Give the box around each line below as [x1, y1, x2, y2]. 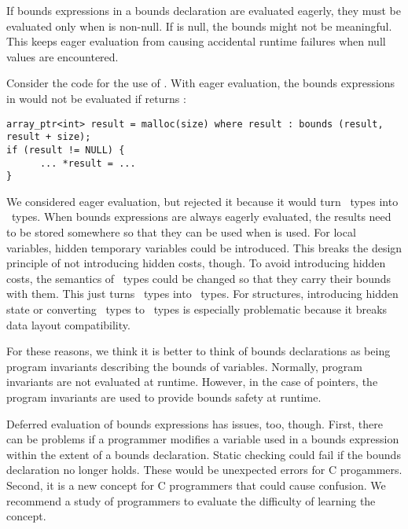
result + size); [6, 131, 91, 143]
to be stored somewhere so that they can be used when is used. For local [6, 224, 356, 241]
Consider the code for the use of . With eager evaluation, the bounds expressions [6, 75, 395, 91]
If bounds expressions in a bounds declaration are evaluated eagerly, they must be [6, 2, 401, 18]
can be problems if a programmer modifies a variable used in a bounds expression [6, 431, 399, 447]
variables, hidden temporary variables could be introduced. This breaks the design [6, 239, 402, 255]
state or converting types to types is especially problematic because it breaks [6, 301, 388, 317]
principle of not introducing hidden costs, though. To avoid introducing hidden [6, 255, 386, 271]
